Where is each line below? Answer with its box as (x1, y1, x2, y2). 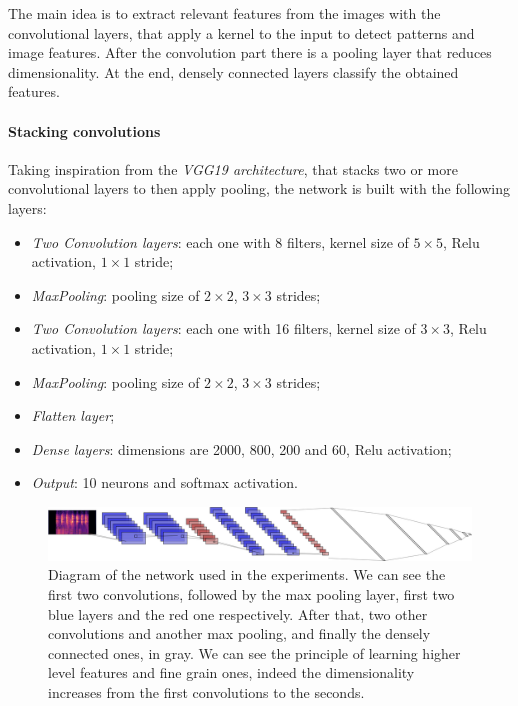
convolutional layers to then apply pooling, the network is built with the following (8, 178, 510, 199)
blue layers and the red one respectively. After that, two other (48, 603, 428, 624)
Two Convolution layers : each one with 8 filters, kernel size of (31, 231, 409, 252)
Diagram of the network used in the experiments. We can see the (48, 564, 446, 585)
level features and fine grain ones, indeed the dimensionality (48, 662, 415, 683)
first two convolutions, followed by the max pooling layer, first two (48, 583, 455, 604)
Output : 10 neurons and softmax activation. (31, 472, 298, 493)
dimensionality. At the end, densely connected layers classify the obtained (8, 61, 459, 82)
